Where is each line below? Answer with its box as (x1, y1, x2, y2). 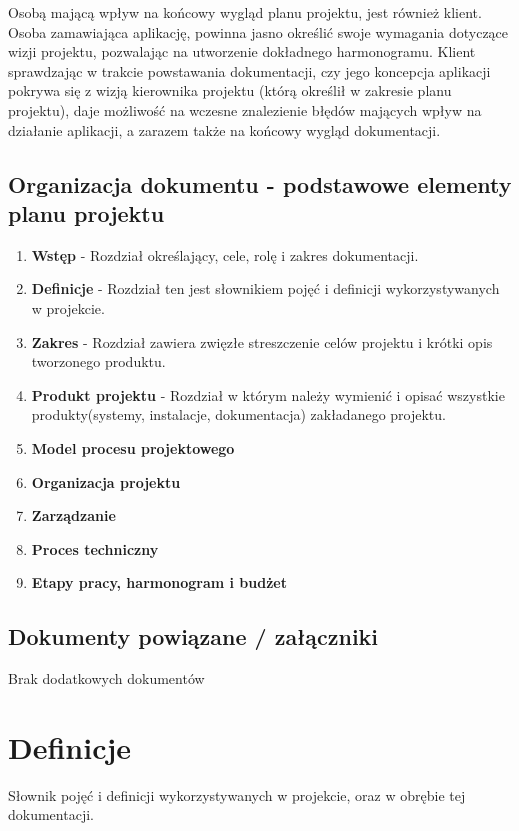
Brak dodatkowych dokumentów (8, 668, 205, 689)
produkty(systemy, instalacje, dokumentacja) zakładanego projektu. (31, 404, 446, 425)
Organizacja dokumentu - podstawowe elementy (8, 168, 512, 199)
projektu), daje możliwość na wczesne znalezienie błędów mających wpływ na (8, 99, 482, 120)
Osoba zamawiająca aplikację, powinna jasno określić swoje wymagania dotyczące (8, 21, 509, 42)
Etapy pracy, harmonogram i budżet (31, 572, 287, 593)
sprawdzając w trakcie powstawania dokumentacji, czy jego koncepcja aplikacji (8, 60, 491, 81)
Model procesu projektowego (31, 437, 235, 458)
